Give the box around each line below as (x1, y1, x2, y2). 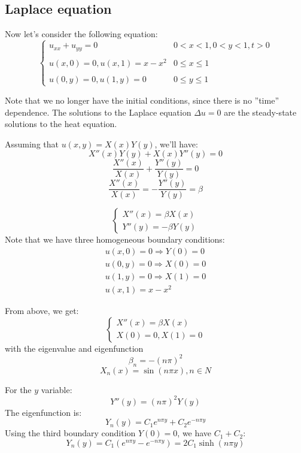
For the (5, 383, 32, 395)
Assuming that (5, 137, 59, 150)
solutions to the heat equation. (5, 117, 117, 130)
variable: (41, 383, 72, 395)
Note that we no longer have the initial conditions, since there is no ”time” (5, 93, 279, 106)
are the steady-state (224, 105, 297, 118)
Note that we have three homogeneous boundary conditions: (5, 233, 225, 246)
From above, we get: (5, 304, 79, 317)
